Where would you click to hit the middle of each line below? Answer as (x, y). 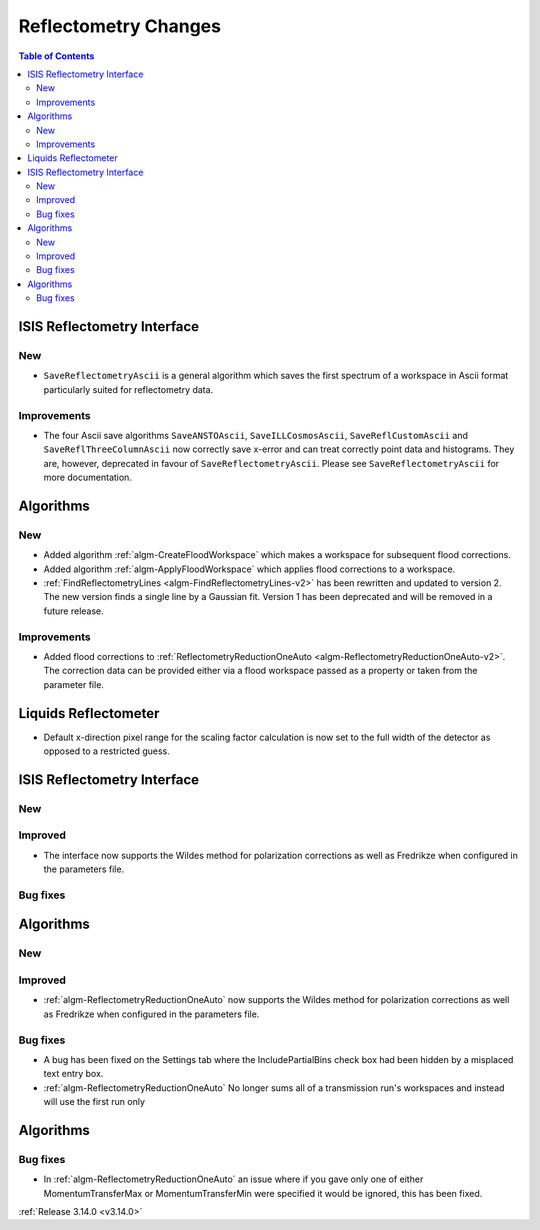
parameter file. (74, 684)
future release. (73, 611)
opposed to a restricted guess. (106, 751)
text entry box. (73, 1074)
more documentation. (87, 477)
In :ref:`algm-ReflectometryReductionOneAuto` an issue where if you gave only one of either (233, 1179)
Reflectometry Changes (120, 26)
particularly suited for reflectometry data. (128, 389)
